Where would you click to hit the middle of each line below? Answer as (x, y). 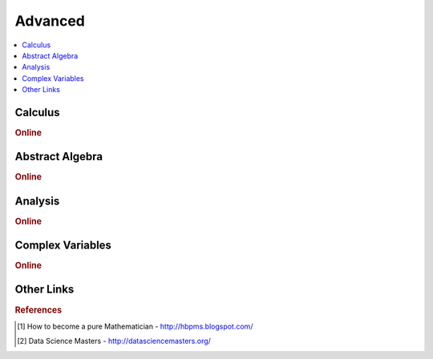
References (38, 310)
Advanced (50, 21)
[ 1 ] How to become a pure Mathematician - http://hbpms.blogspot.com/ (135, 326)
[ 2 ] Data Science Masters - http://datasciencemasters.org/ (114, 341)
